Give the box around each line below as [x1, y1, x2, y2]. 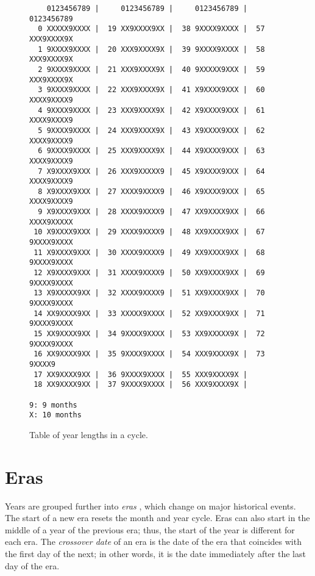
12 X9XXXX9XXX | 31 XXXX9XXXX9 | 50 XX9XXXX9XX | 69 [34, 268, 265, 278]
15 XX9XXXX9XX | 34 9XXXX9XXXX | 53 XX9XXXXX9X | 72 [34, 329, 265, 338]
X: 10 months [29, 411, 82, 420]
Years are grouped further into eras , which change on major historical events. [5, 499, 296, 512]
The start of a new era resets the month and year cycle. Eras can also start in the [5, 511, 310, 524]
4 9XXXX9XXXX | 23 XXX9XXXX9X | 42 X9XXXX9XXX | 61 [38, 106, 265, 115]
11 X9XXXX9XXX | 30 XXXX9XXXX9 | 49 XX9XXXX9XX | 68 [34, 248, 265, 257]
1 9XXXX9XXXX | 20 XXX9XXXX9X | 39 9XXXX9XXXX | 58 [38, 45, 265, 54]
